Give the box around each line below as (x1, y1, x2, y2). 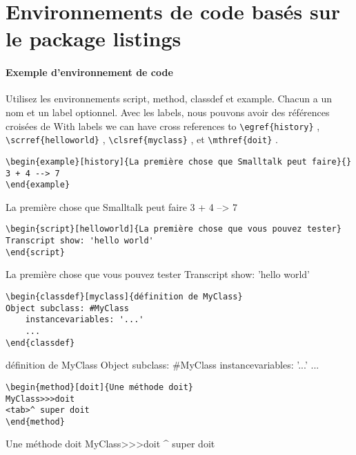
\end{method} (6, 416, 65, 427)
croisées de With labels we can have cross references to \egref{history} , (6, 118, 320, 133)
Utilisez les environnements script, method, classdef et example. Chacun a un (6, 91, 333, 106)
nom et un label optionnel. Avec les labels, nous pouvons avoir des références (6, 104, 330, 119)
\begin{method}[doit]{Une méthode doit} (6, 382, 194, 392)
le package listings (6, 24, 181, 53)
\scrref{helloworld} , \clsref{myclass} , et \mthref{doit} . (6, 132, 278, 147)
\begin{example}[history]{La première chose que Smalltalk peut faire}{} (6, 156, 352, 167)
